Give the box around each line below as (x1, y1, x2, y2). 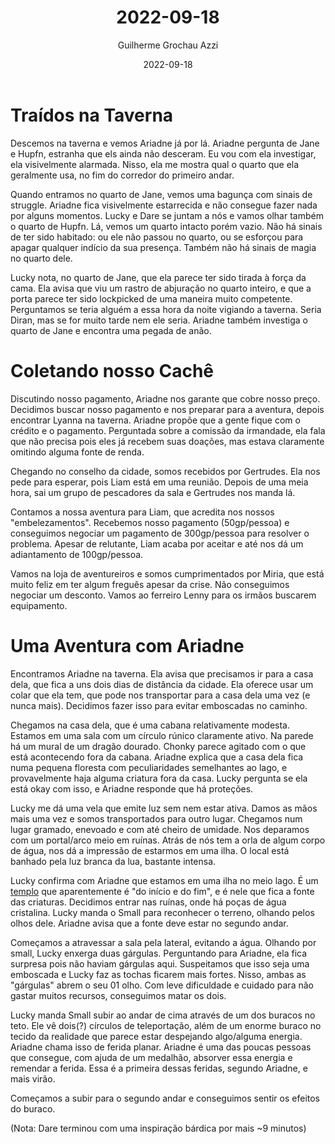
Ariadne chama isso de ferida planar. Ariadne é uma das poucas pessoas (10, 1041, 312, 1053)
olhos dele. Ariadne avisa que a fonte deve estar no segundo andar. (10, 917, 289, 929)
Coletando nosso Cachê (10, 359, 215, 382)
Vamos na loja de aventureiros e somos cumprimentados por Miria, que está (10, 567, 325, 580)
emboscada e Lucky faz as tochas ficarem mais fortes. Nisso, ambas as (10, 968, 307, 980)
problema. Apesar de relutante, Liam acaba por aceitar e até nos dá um (10, 537, 304, 550)
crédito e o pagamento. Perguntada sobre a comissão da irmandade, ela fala (10, 424, 326, 436)
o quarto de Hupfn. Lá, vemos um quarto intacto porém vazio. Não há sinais (10, 220, 323, 232)
